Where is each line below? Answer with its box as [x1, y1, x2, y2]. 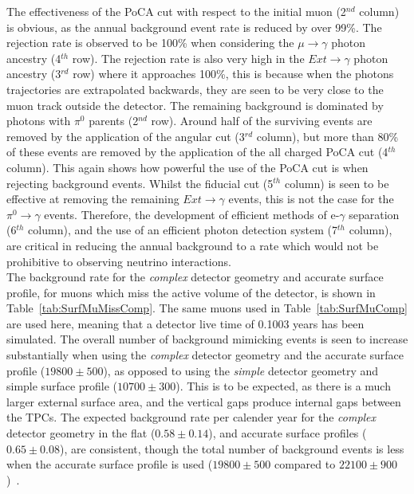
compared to [274, 456, 336, 472]
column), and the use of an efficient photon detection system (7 [28, 222, 338, 238]
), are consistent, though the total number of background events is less [59, 440, 404, 457]
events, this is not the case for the [228, 190, 394, 207]
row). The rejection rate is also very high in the [72, 49, 305, 66]
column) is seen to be [284, 174, 389, 191]
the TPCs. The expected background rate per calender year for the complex [6, 409, 377, 425]
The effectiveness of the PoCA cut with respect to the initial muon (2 [6, 3, 346, 19]
